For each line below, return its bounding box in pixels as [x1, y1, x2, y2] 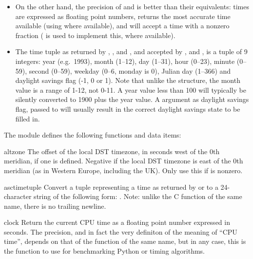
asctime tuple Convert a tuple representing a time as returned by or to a [4, 181, 218, 192]
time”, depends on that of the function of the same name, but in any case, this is [4, 236, 246, 246]
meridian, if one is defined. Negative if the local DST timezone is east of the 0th [4, 156, 243, 166]
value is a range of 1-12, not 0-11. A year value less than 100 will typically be [15, 84, 246, 95]
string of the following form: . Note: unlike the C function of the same [34, 191, 242, 201]
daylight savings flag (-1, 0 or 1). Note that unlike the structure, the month [15, 75, 240, 85]
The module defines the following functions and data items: [4, 130, 181, 140]
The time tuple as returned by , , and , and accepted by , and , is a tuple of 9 [15, 46, 248, 57]
